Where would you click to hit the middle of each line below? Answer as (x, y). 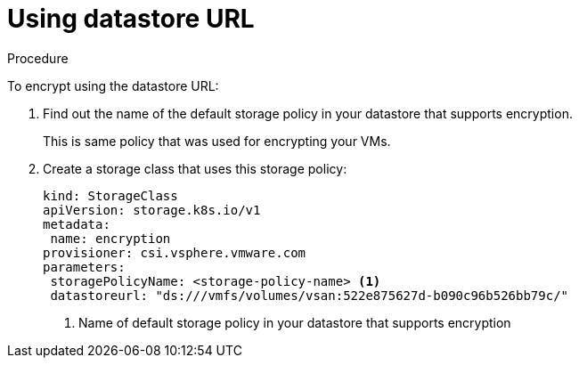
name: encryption (110, 238)
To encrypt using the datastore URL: (113, 85)
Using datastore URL (131, 19)
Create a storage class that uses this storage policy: (195, 168)
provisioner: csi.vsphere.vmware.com (175, 252)
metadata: (77, 224)
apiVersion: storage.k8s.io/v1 (152, 210)
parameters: (84, 267)
